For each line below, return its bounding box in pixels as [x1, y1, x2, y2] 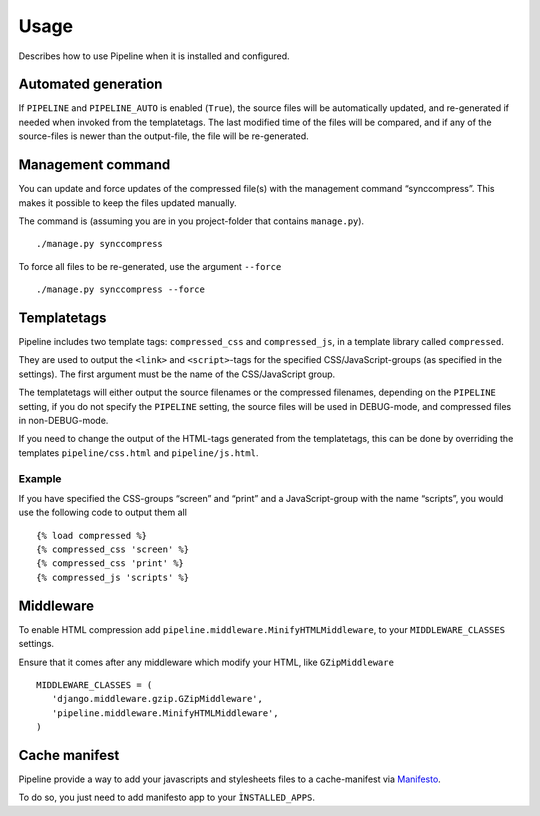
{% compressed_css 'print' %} [36, 558, 185, 569]
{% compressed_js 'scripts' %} [36, 571, 190, 583]
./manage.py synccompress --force [36, 284, 205, 295]
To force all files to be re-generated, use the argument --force [18, 260, 282, 272]
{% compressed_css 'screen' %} [36, 544, 190, 555]
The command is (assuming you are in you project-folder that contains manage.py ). [18, 215, 365, 227]
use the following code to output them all [18, 506, 187, 519]
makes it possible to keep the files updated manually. [18, 196, 237, 209]
